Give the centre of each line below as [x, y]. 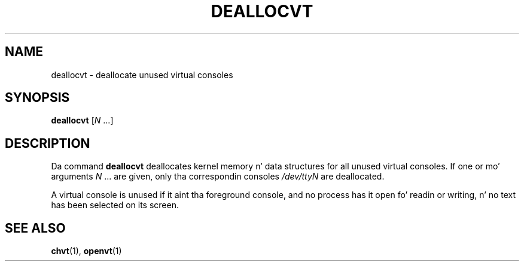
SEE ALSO [35, 228]
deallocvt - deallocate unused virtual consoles [142, 75]
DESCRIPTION [48, 143]
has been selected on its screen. [115, 205]
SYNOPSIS [37, 98]
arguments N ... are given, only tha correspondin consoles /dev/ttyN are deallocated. [218, 177]
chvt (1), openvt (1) [86, 251]
